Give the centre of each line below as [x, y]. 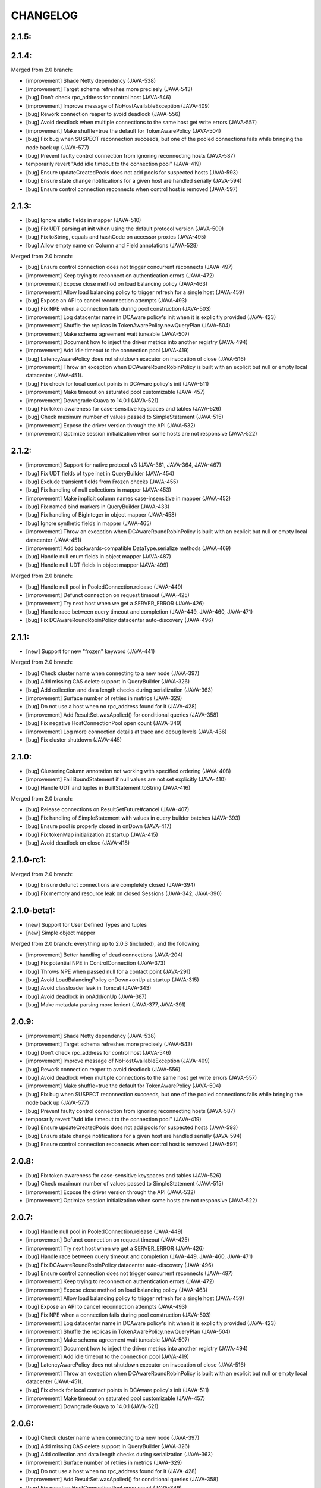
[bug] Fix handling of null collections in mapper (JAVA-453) [99, 490]
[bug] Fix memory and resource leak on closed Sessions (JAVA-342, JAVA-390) [124, 893]
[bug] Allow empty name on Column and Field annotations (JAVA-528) [112, 245]
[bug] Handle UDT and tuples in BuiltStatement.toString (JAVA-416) [108, 787]
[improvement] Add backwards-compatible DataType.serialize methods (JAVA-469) [128, 548]
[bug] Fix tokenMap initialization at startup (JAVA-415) [92, 834]
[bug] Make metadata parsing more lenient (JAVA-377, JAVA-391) [106, 1005]
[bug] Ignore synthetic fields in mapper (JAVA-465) [89, 523]
